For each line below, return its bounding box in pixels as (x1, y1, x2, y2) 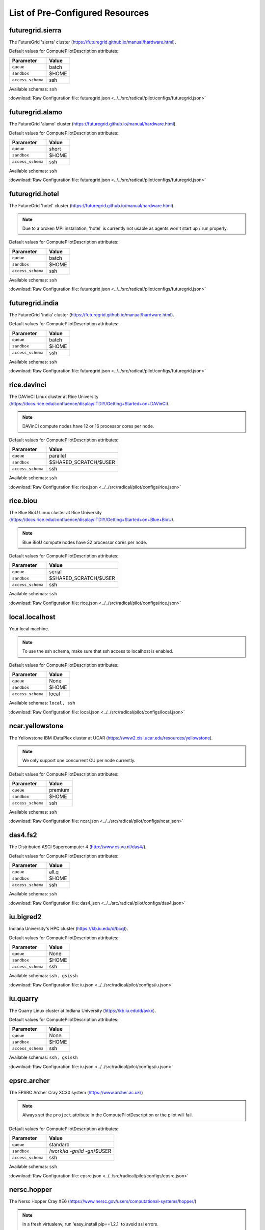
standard (49, 1141, 70, 1148)
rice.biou (9, 497, 38, 505)
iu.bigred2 (9, 913, 42, 921)
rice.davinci (9, 381, 47, 389)
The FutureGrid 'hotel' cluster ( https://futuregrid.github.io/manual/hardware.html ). (9, 203, 175, 209)
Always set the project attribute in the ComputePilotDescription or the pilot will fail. (22, 1112, 193, 1118)
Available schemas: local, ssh (9, 700, 76, 706)
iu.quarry (9, 994, 39, 1003)
